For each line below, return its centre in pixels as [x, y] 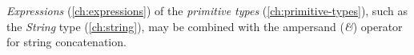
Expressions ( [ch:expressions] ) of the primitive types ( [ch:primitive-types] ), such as [207, 10]
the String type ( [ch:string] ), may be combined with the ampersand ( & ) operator [205, 26]
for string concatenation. [66, 42]
